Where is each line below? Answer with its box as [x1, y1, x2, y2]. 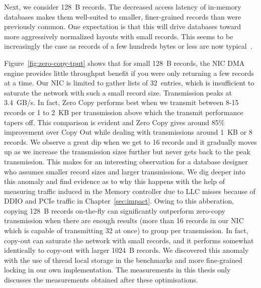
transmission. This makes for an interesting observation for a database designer [4, 156, 248, 166]
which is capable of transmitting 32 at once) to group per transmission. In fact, [4, 225, 248, 236]
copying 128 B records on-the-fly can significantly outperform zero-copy [4, 205, 225, 216]
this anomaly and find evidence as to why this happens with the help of [4, 176, 225, 186]
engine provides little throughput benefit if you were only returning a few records [4, 67, 254, 78]
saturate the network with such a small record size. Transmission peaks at [4, 87, 232, 98]
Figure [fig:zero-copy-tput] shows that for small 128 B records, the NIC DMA [4, 57, 245, 68]
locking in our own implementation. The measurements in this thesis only [4, 264, 231, 275]
